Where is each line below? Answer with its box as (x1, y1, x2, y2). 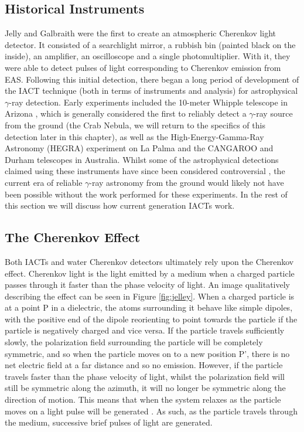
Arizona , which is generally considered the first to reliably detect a (5, 107, 247, 120)
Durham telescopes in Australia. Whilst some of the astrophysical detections (5, 153, 279, 165)
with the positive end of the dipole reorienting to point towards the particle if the (5, 312, 298, 325)
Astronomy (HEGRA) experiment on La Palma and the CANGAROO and (5, 142, 274, 154)
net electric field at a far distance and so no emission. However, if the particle (5, 359, 283, 371)
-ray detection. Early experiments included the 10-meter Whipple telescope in (9, 96, 288, 108)
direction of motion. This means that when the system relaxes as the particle (5, 393, 281, 406)
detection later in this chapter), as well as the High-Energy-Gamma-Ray (5, 130, 264, 142)
